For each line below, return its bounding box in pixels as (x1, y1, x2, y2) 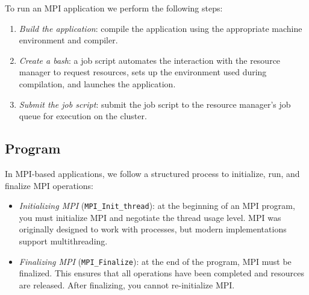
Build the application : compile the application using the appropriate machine (19, 22, 302, 34)
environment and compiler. (19, 34, 118, 46)
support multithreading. (19, 234, 108, 247)
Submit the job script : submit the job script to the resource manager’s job (19, 98, 291, 110)
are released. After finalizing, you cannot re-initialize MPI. (19, 278, 235, 291)
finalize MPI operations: (5, 179, 93, 191)
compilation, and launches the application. (19, 77, 176, 90)
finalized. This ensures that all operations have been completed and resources (19, 267, 304, 279)
